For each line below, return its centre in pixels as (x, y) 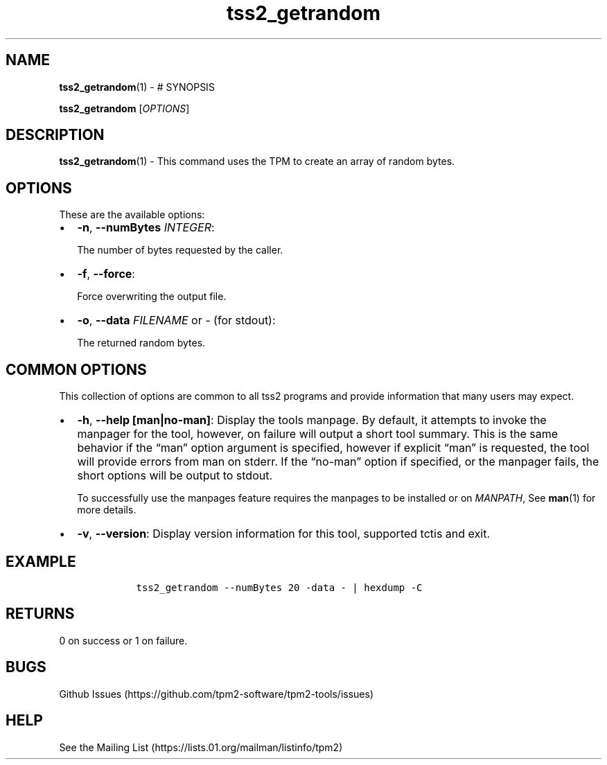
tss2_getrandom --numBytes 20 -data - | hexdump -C (279, 587)
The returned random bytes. (141, 343)
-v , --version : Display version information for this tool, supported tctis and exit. (284, 534)
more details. (107, 510)
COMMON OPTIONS (76, 369)
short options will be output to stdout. (175, 476)
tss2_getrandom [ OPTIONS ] (124, 108)
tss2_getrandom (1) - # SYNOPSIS (137, 87)
